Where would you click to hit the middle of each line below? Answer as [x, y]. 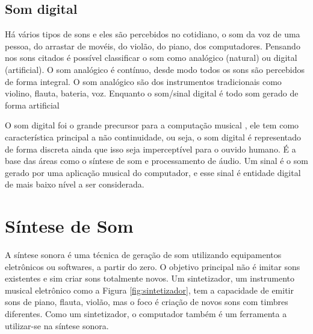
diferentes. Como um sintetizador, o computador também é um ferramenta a [146, 314]
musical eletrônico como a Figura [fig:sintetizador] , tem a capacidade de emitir [149, 290]
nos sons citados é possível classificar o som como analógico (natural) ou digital [151, 58]
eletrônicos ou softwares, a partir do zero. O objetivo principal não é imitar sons [153, 266]
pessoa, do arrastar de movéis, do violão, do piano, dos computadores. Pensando [153, 46]
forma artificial [32, 105]
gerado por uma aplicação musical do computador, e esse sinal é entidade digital [153, 172]
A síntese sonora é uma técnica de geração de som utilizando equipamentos [143, 255]
